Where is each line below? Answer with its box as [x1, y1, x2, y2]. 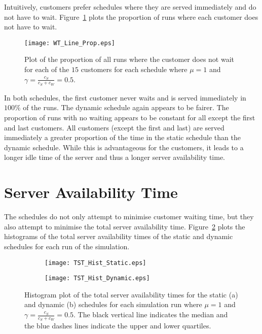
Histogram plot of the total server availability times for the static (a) [24, 289, 238, 299]
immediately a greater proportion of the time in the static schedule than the [4, 132, 241, 143]
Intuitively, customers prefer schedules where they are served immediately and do [4, 2, 256, 12]
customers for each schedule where [81, 64, 188, 75]
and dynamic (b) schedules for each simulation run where [24, 299, 202, 310]
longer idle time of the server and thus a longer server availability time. [4, 152, 226, 162]
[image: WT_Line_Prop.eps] [24, 39, 115, 47]
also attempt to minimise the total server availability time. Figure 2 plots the [4, 221, 245, 231]
